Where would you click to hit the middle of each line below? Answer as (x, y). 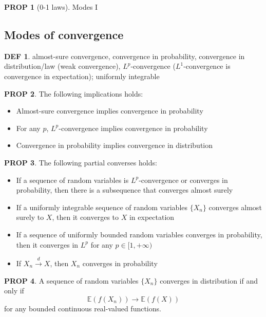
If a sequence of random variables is (72, 180)
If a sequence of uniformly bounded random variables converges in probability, (139, 234)
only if (14, 291)
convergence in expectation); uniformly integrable (82, 76)
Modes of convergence (64, 34)
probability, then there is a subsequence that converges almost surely (125, 190)
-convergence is (207, 66)
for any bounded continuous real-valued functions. (83, 308)
